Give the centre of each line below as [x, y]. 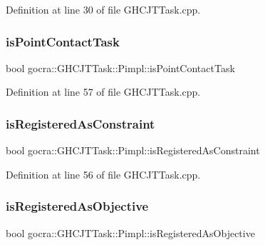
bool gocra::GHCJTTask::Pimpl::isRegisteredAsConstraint [133, 150]
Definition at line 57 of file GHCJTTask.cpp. [103, 92]
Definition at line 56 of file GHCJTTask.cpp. [103, 174]
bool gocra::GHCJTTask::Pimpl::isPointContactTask [120, 67]
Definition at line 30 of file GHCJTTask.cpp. [103, 9]
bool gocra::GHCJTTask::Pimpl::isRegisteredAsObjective [130, 232]
